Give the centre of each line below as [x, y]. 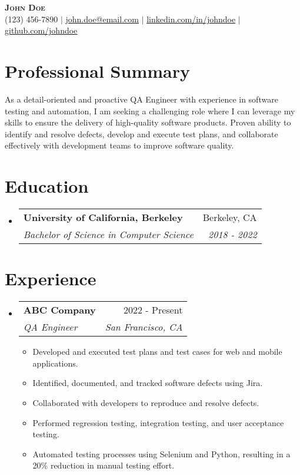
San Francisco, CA [144, 327]
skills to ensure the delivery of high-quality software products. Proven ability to [148, 122]
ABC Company [59, 310]
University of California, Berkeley [103, 217]
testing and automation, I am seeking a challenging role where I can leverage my [150, 110]
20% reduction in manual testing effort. [104, 465]
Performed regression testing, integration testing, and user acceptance [158, 422]
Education [47, 186]
